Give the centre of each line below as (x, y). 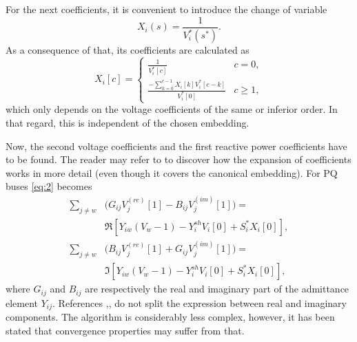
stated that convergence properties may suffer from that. (125, 330)
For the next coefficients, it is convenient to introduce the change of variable (166, 9)
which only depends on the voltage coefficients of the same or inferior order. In (172, 109)
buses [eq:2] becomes (49, 186)
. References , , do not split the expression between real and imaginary (200, 302)
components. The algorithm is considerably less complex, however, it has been (170, 317)
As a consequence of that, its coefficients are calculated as (127, 50)
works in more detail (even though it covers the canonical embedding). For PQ (172, 172)
